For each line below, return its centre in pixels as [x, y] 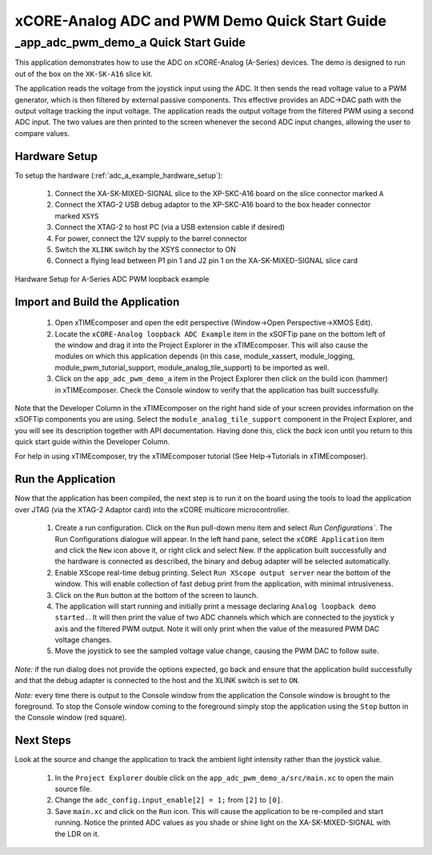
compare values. [42, 133]
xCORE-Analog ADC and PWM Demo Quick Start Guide [201, 21]
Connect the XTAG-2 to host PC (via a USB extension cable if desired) [170, 227]
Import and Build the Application [97, 301]
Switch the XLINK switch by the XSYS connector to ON [145, 249]
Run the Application [65, 479]
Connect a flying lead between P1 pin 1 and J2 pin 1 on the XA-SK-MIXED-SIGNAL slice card [206, 261]
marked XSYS [77, 215]
